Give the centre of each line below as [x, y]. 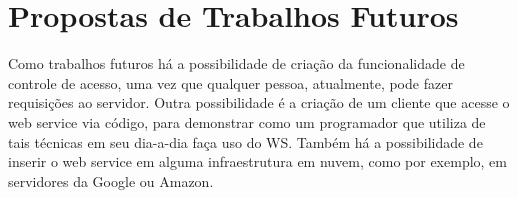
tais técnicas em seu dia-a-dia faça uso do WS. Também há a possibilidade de [245, 141]
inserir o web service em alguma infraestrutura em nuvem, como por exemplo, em [257, 161]
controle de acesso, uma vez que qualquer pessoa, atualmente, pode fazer [230, 82]
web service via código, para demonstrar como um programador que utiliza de [247, 121]
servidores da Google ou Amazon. [111, 180]
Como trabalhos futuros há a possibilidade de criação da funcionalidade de [236, 63]
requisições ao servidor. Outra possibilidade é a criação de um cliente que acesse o [259, 102]
